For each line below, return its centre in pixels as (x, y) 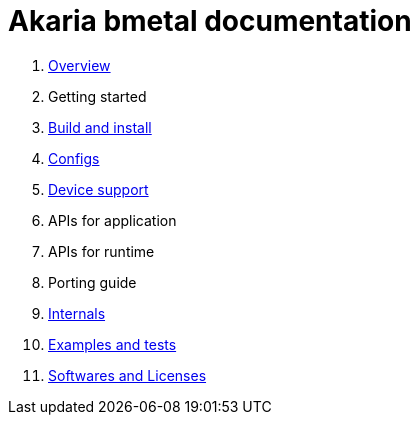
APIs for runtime (101, 251)
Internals (77, 313)
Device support (98, 189)
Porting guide (92, 282)
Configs (74, 158)
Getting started (97, 96)
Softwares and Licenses (127, 375)
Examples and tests (112, 344)
